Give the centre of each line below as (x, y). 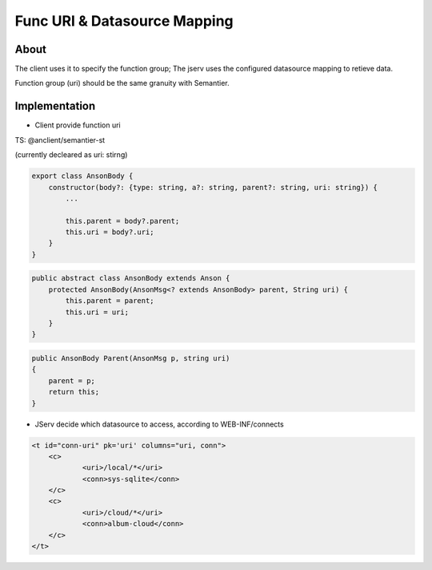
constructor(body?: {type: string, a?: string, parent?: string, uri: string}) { (213, 187)
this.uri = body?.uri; (110, 232)
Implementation (55, 106)
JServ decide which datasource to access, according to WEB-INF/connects (159, 424)
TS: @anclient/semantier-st (60, 139)
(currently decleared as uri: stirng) (71, 155)
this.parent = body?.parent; (122, 221)
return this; (74, 392)
